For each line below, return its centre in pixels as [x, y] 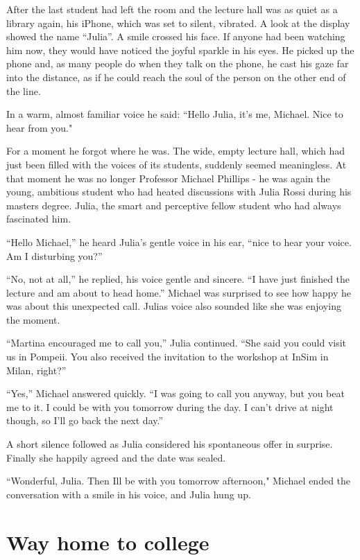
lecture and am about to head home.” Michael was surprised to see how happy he [179, 292]
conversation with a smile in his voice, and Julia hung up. [129, 494]
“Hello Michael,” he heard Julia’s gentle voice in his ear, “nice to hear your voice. [179, 242]
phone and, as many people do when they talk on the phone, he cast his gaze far [178, 63]
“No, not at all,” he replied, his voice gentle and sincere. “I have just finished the [178, 279]
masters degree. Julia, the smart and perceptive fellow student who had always [174, 205]
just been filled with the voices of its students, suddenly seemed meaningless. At [177, 164]
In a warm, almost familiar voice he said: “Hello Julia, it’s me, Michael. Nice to [175, 114]
